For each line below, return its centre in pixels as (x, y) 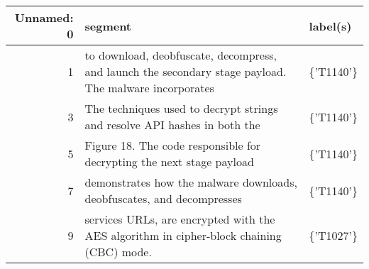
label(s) (330, 26)
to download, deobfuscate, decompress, (181, 55)
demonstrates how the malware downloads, (191, 182)
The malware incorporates (149, 88)
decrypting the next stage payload (169, 161)
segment (108, 26)
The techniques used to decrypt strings (181, 108)
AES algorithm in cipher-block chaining (183, 235)
